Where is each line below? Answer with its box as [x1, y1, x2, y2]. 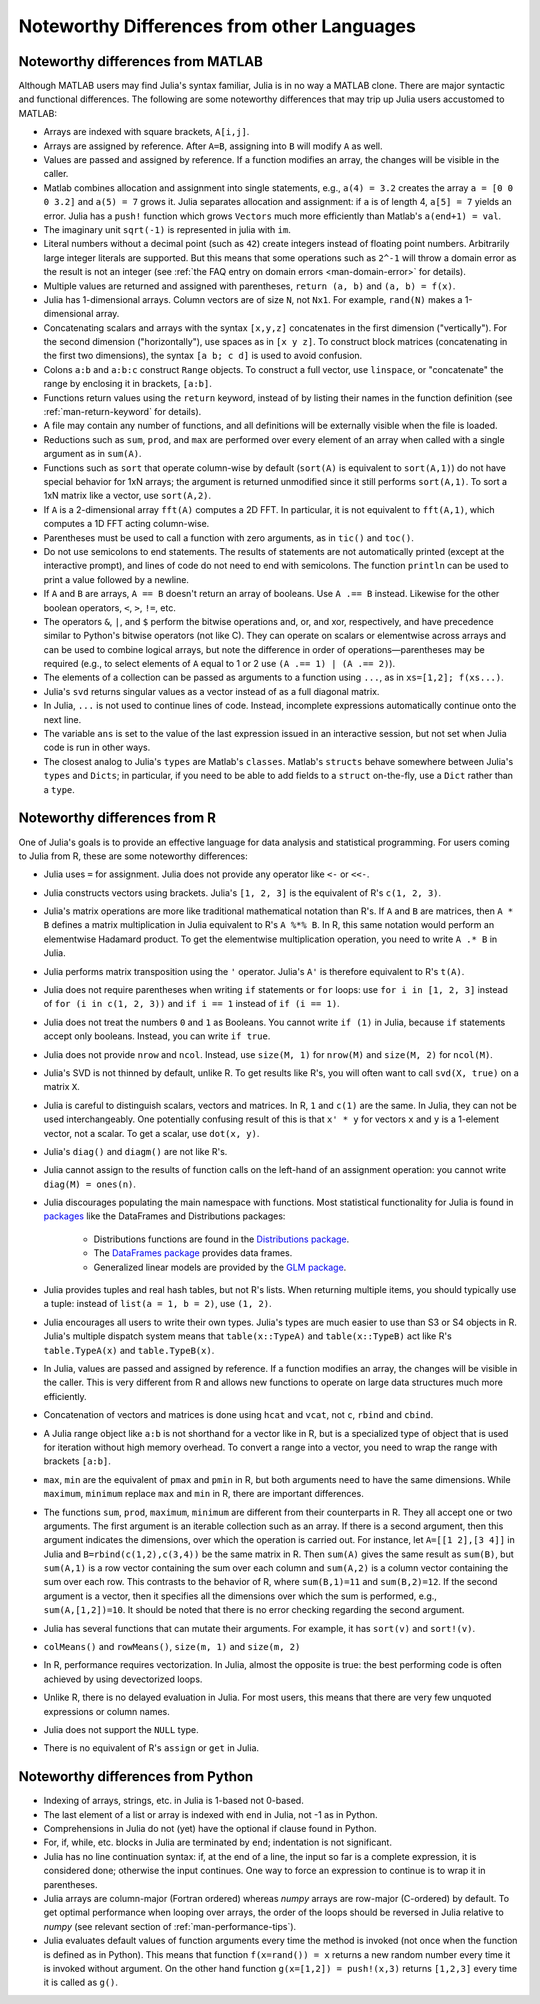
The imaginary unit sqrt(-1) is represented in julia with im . [43, 223, 292, 235]
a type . [43, 783, 75, 795]
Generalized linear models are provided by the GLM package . [93, 1261, 347, 1273]
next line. [43, 713, 82, 725]
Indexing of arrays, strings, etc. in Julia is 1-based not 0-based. [43, 1795, 304, 1807]
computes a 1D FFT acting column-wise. [43, 518, 210, 530]
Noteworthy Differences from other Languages [18, 15, 417, 37]
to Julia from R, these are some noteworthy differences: [18, 850, 249, 862]
